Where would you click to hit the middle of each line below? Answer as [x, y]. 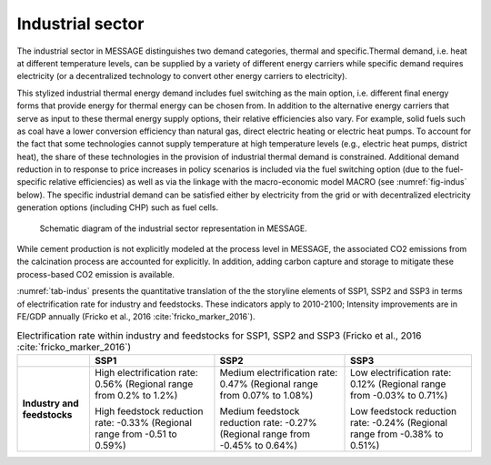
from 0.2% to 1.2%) [136, 395]
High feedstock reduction [149, 411]
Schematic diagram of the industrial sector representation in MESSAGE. [174, 228]
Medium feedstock [260, 411]
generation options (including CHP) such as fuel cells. [118, 207]
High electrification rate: [146, 372]
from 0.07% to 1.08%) [266, 395]
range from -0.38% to [397, 434]
